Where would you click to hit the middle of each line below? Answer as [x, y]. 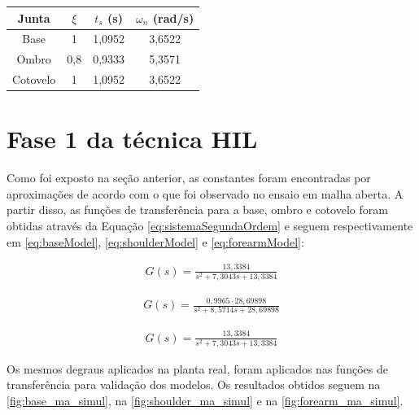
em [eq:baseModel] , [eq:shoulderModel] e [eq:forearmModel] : [155, 241]
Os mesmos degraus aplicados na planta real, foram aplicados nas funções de [197, 368]
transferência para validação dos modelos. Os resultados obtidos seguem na [194, 384]
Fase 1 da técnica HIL [132, 139]
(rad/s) [173, 17]
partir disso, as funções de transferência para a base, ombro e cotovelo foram [197, 210]
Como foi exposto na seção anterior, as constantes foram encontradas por [189, 178]
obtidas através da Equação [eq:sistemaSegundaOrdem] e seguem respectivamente [210, 226]
